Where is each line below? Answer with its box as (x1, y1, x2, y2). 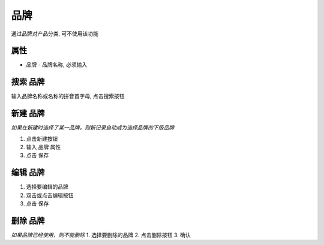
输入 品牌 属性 (26, 144, 61, 151)
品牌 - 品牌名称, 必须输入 (26, 61, 88, 68)
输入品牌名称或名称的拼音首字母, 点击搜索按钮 (11, 93, 125, 100)
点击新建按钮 (26, 135, 58, 142)
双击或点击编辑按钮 (26, 192, 74, 199)
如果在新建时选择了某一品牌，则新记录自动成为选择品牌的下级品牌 (11, 124, 174, 131)
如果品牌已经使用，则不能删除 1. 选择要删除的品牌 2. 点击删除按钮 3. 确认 (11, 231, 191, 239)
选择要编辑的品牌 (26, 183, 68, 190)
